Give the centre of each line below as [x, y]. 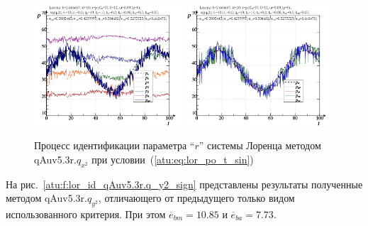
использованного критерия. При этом [86, 214]
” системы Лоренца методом [260, 145]
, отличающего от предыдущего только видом [196, 198]
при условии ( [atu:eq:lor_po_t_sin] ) [173, 159]
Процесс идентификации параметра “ [115, 145]
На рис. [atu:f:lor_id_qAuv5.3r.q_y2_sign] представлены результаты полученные [184, 184]
